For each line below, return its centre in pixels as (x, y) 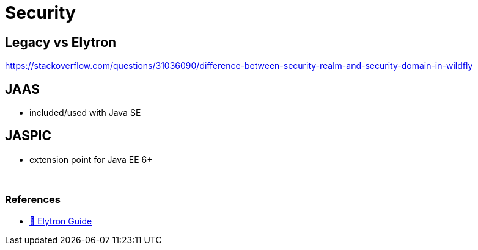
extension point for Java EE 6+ (91, 159)
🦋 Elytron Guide (61, 221)
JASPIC (28, 136)
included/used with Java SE (85, 113)
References (33, 200)
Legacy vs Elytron (61, 42)
